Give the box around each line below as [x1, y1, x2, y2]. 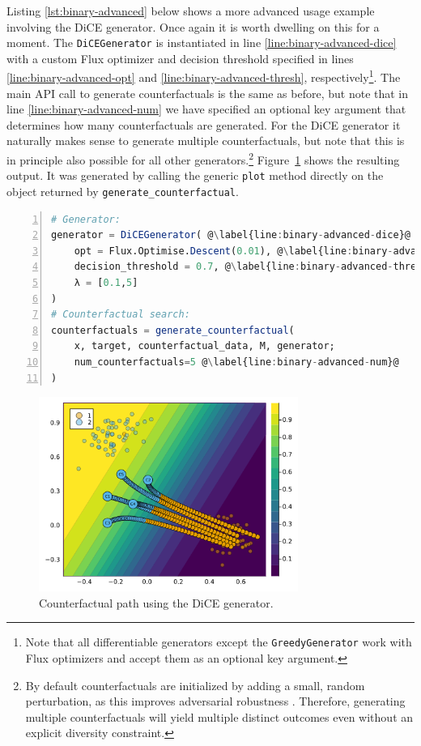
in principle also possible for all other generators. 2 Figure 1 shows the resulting [6, 149, 400, 168]
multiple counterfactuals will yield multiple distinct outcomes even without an [25, 708, 414, 725]
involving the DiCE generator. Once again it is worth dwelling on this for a [6, 18, 380, 35]
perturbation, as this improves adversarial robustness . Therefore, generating [25, 693, 406, 710]
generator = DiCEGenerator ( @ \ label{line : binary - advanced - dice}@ [51, 229, 410, 241]
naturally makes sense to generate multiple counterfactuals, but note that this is [6, 132, 405, 149]
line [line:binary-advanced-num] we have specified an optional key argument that [6, 100, 406, 117]
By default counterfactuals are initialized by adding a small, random [25, 676, 365, 693]
